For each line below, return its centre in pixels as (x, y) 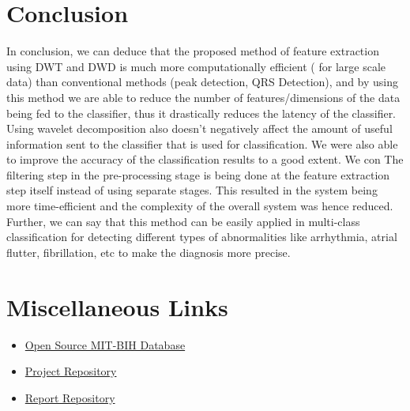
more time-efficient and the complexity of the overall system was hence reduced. (200, 206)
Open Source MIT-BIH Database (105, 344)
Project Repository (71, 371)
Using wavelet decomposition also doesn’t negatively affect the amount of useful (199, 128)
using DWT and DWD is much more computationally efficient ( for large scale (196, 66)
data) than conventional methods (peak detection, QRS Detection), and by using (203, 82)
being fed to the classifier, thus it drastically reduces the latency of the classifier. (201, 113)
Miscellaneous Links (117, 306)
